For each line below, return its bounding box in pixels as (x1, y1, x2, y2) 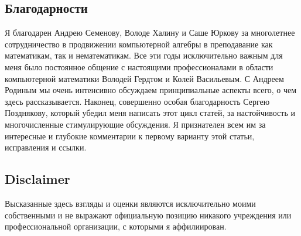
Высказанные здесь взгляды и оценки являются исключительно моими (5, 197, 256, 209)
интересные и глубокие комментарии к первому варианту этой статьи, (5, 129, 255, 142)
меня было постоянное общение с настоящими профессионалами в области (5, 60, 273, 73)
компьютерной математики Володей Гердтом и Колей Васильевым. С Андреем (5, 72, 284, 84)
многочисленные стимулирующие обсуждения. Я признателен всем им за (5, 118, 266, 130)
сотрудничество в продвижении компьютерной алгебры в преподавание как (5, 37, 273, 50)
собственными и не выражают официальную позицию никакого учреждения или (5, 208, 292, 221)
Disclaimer (5, 170, 70, 188)
